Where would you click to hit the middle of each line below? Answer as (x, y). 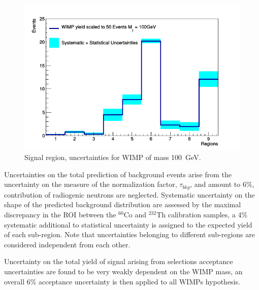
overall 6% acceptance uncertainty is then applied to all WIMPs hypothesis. (122, 281)
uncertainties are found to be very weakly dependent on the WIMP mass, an (123, 271)
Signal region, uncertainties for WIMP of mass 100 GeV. (113, 157)
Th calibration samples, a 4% (202, 214)
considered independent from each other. (67, 244)
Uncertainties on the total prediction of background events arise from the (118, 174)
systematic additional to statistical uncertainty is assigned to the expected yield (128, 224)
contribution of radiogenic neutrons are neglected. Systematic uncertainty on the (129, 194)
